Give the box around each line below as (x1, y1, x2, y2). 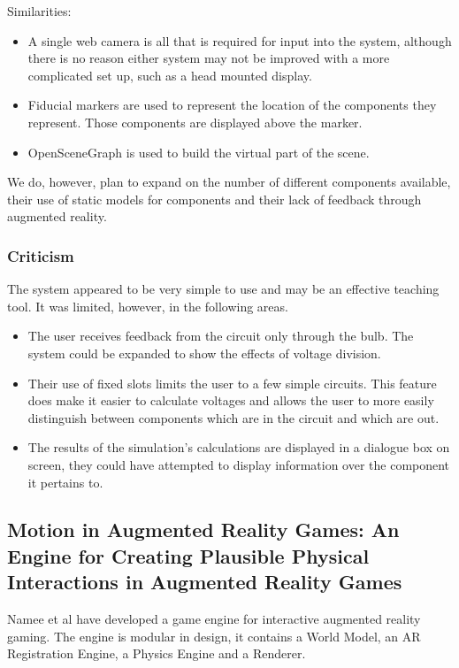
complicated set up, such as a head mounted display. (27, 65, 312, 84)
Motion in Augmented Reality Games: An (7, 516, 400, 543)
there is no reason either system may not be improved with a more (27, 49, 390, 67)
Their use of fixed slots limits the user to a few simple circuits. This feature (27, 373, 437, 392)
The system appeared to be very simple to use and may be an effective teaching (7, 280, 440, 298)
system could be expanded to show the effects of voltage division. (27, 343, 381, 362)
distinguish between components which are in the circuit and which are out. (27, 408, 440, 426)
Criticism (7, 244, 74, 266)
